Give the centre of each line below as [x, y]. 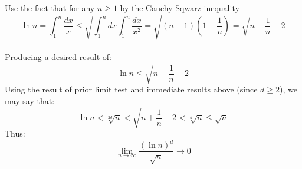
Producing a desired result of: [58, 57]
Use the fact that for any [50, 8]
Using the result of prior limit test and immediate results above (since [131, 89]
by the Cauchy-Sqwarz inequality [180, 8]
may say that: [30, 100]
